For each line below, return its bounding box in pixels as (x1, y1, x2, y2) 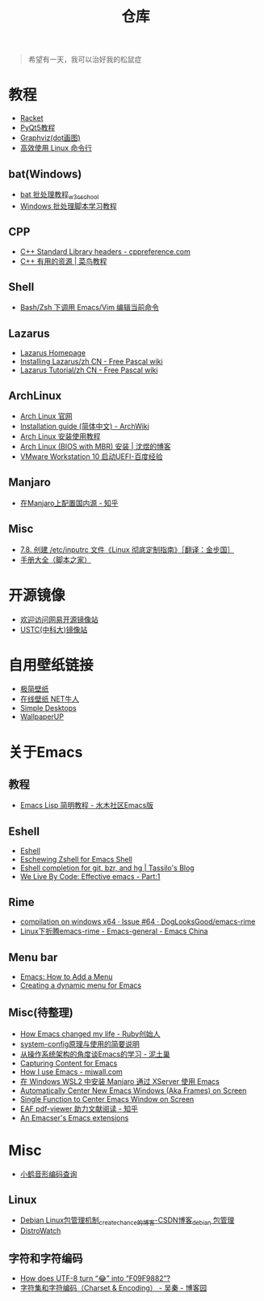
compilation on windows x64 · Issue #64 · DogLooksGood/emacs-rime (19, 916, 256, 927)
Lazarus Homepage (19, 348, 86, 358)
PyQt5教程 (19, 123, 56, 133)
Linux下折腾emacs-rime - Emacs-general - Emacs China (19, 926, 208, 936)
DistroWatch (19, 1226, 61, 1235)
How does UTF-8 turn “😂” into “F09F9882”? (19, 1273, 171, 1283)
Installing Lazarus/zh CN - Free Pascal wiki (19, 357, 163, 367)
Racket (19, 113, 44, 123)
